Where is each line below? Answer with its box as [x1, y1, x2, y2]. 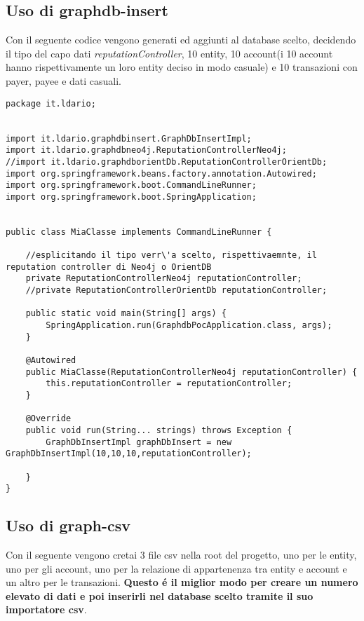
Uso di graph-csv [6, 514, 131, 536]
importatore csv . [6, 602, 87, 617]
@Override [25, 414, 72, 424]
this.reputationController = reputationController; [46, 378, 292, 389]
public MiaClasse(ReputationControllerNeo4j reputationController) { [25, 367, 358, 377]
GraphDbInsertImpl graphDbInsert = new [46, 437, 232, 447]
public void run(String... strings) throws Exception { [25, 425, 292, 435]
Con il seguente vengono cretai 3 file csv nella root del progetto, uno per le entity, [6, 547, 357, 562]
